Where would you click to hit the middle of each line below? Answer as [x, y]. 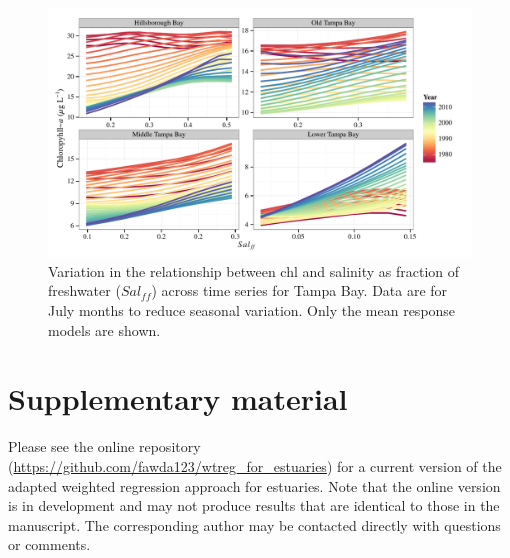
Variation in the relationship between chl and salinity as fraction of [254, 270]
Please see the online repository [104, 446]
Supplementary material [178, 398]
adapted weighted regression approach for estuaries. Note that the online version [254, 485]
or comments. [49, 544]
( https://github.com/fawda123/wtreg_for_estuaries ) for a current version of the [255, 465]
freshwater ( [84, 290]
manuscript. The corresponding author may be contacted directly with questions [254, 524]
